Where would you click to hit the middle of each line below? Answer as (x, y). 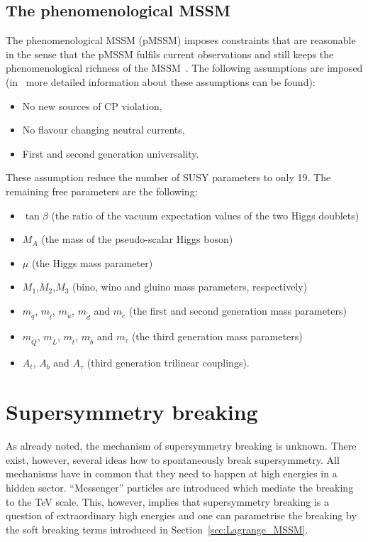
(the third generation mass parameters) (217, 336)
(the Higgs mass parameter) (92, 262)
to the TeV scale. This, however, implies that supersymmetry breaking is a (167, 501)
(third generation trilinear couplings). (168, 363)
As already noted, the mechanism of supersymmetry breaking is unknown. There (181, 446)
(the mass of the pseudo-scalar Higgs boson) (137, 239)
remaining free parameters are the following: (102, 191)
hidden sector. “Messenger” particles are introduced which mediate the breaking (180, 487)
